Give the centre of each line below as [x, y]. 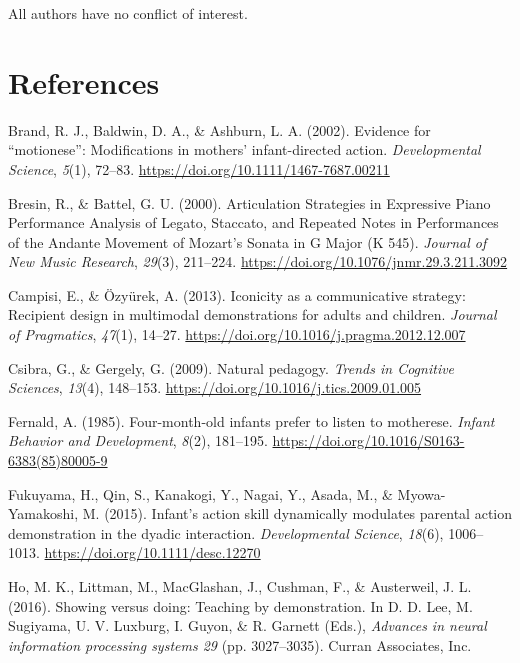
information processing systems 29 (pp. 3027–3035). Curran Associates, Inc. [240, 644]
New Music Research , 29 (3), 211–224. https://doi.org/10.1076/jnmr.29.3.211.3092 [258, 261]
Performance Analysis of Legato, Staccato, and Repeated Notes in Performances [253, 222]
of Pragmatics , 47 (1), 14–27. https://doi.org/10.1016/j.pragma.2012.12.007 [237, 334]
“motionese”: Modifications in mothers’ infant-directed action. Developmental [244, 149]
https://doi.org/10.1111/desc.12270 [152, 552]
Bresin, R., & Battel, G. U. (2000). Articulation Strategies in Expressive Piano [249, 202]
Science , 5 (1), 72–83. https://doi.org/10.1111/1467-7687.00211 [199, 168]
